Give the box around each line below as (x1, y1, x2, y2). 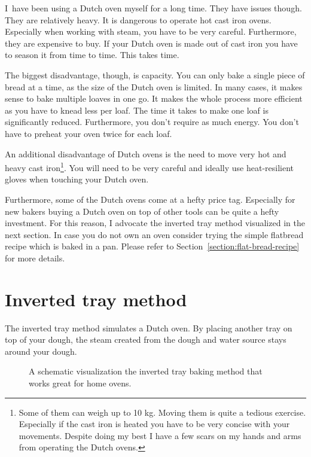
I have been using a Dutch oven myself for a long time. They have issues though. (5, 2, 302, 14)
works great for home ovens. (29, 377, 132, 389)
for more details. (5, 251, 65, 264)
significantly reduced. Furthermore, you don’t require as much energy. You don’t (5, 115, 299, 128)
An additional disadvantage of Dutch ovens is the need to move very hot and (5, 147, 286, 160)
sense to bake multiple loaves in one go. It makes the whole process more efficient (5, 92, 303, 105)
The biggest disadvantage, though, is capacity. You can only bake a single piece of (5, 68, 305, 81)
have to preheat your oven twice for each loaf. (5, 127, 172, 139)
